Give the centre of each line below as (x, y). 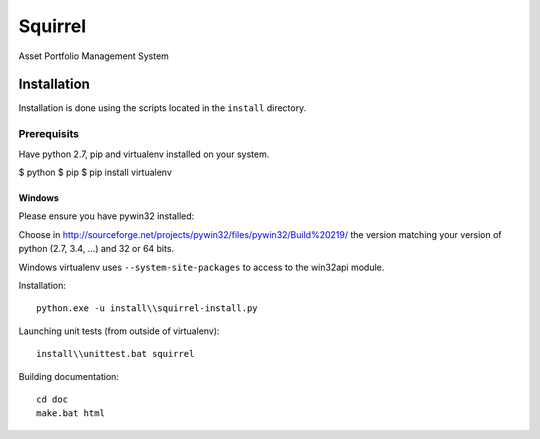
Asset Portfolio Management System (94, 56)
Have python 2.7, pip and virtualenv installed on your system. (144, 154)
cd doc (52, 399)
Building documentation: (69, 376)
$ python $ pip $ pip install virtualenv (95, 172)
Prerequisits (49, 134)
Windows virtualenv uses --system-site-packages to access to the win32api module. (201, 267)
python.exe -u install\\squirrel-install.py (147, 308)
